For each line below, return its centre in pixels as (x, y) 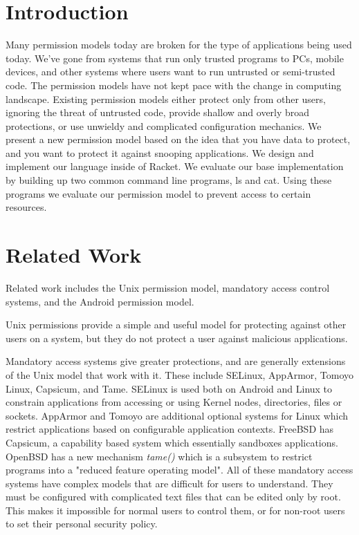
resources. (26, 207)
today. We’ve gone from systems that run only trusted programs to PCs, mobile (175, 58)
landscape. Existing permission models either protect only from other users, (166, 98)
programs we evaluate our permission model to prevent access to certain (158, 193)
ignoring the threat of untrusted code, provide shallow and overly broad (158, 112)
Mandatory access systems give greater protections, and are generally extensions (176, 361)
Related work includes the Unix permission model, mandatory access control (168, 287)
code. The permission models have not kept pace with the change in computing (174, 85)
